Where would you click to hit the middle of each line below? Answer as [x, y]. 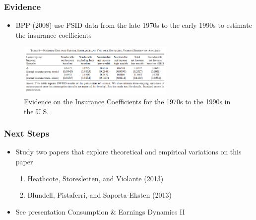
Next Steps [27, 133]
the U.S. [36, 111]
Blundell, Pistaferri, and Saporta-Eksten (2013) [99, 195]
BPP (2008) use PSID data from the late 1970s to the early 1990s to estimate [134, 25]
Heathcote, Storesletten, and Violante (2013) [96, 178]
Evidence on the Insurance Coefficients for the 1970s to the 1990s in [127, 101]
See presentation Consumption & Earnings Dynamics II [100, 211]
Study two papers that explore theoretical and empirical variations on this [128, 152]
